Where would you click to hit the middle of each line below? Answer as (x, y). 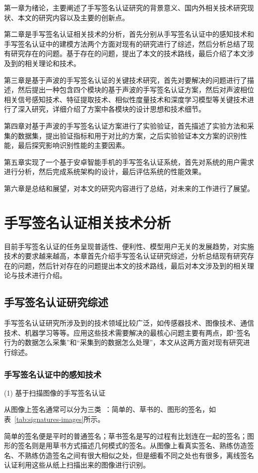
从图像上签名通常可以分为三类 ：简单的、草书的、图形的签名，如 (110, 409)
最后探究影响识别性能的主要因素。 (73, 145)
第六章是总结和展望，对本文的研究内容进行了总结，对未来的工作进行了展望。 (129, 188)
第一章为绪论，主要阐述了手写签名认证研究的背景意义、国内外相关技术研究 (126, 7)
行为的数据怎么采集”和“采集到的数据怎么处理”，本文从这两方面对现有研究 (124, 342)
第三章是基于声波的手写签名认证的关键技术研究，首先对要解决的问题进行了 (126, 80)
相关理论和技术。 (52, 63)
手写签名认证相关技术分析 (88, 222)
